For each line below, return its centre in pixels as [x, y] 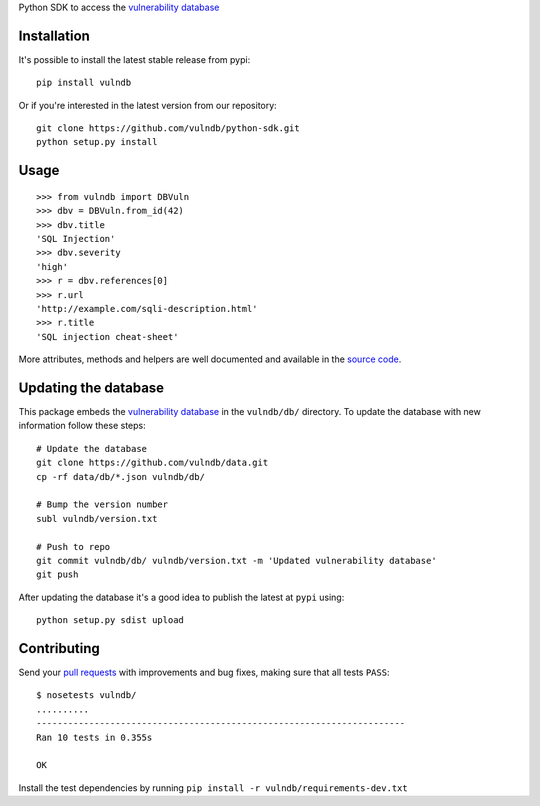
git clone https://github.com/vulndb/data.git [152, 463]
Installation [54, 35]
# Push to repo [73, 546]
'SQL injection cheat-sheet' [107, 336]
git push [57, 574]
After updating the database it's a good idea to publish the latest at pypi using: [181, 597]
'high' [52, 266]
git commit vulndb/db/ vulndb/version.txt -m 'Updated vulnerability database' [236, 560]
